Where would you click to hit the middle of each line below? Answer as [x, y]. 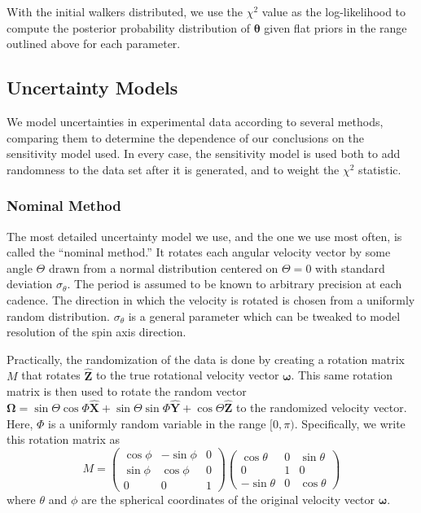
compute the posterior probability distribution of [129, 27]
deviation [30, 284]
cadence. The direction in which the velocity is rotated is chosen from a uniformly [211, 299]
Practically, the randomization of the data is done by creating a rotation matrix [206, 359]
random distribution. [58, 316]
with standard [350, 267]
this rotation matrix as [64, 439]
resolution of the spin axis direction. [96, 332]
